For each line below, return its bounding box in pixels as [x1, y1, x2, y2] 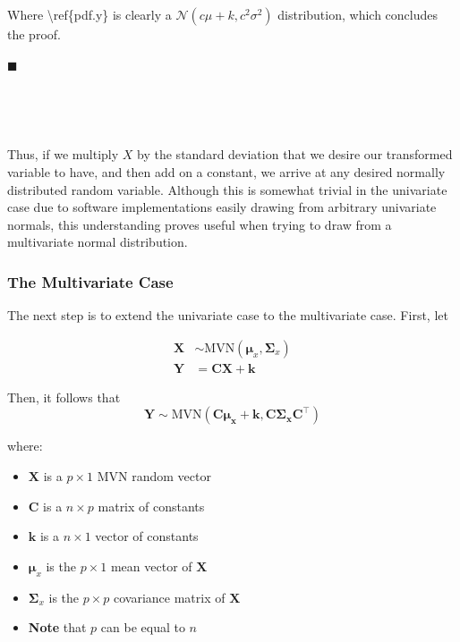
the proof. [7, 25, 61, 43]
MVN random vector [97, 467, 211, 485]
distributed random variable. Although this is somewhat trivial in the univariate [7, 180, 447, 199]
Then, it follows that [7, 387, 121, 406]
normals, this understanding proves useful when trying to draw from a [7, 215, 392, 233]
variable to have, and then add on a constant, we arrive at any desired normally [7, 162, 446, 181]
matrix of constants [98, 496, 205, 515]
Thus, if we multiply [7, 145, 119, 164]
